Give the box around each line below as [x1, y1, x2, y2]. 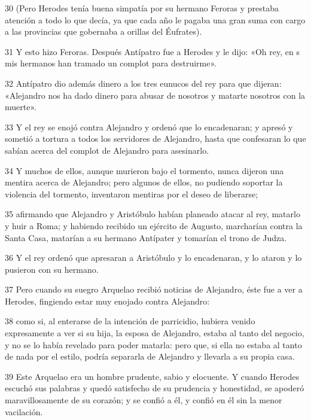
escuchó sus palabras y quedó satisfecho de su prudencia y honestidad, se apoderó [5, 382, 304, 394]
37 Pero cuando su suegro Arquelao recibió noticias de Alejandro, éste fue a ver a [5, 283, 303, 296]
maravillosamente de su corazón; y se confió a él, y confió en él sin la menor [5, 394, 282, 406]
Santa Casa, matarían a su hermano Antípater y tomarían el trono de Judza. [5, 231, 287, 244]
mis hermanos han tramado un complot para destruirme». [5, 57, 217, 69]
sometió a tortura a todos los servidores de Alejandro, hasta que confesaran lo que [5, 132, 306, 145]
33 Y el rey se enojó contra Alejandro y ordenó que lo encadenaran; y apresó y [5, 120, 293, 133]
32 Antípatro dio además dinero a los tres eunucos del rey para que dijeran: [5, 77, 282, 89]
